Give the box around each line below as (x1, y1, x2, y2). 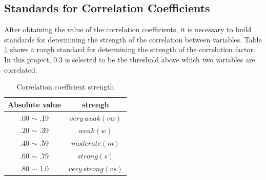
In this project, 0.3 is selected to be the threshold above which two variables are (4, 54, 255, 64)
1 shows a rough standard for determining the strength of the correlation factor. (4, 44, 255, 55)
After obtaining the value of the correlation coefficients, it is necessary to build (4, 24, 252, 35)
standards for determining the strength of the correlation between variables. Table (4, 34, 262, 44)
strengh (82, 99, 109, 109)
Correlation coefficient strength (16, 81, 114, 92)
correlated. (4, 64, 37, 75)
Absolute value (8, 99, 62, 109)
